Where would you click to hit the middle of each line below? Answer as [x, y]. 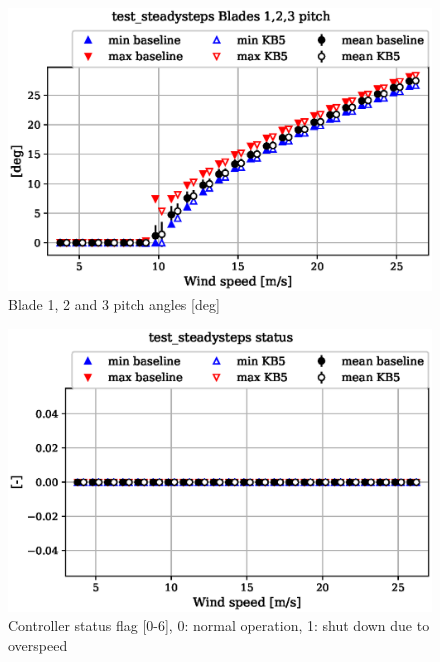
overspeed [38, 644]
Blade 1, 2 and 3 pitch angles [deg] [114, 304]
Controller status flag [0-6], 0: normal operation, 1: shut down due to [219, 625]
